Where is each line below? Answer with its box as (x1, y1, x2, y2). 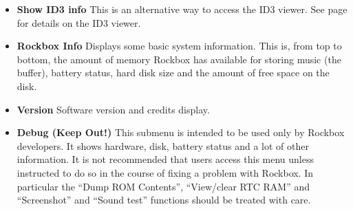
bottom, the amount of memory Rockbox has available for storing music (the (17, 52, 341, 66)
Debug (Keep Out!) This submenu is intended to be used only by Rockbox (17, 125, 345, 140)
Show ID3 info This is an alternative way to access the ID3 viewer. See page (17, 2, 347, 16)
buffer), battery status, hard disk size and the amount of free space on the (17, 65, 330, 80)
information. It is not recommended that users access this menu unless (17, 152, 314, 166)
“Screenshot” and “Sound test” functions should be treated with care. (17, 192, 311, 207)
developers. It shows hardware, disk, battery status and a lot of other (17, 138, 309, 153)
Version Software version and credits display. (17, 102, 210, 116)
